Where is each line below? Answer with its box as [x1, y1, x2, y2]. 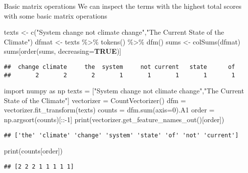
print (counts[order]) [4, 146, 63, 156]
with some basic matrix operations [4, 10, 108, 21]
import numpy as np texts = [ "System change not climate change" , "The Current [4, 86, 244, 96]
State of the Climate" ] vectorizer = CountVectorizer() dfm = [4, 95, 186, 105]
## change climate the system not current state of [4, 63, 235, 70]
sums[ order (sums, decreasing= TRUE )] [4, 46, 122, 56]
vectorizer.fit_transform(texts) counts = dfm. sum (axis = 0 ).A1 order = [4, 105, 215, 115]
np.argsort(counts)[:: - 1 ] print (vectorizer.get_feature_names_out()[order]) [4, 114, 225, 125]
